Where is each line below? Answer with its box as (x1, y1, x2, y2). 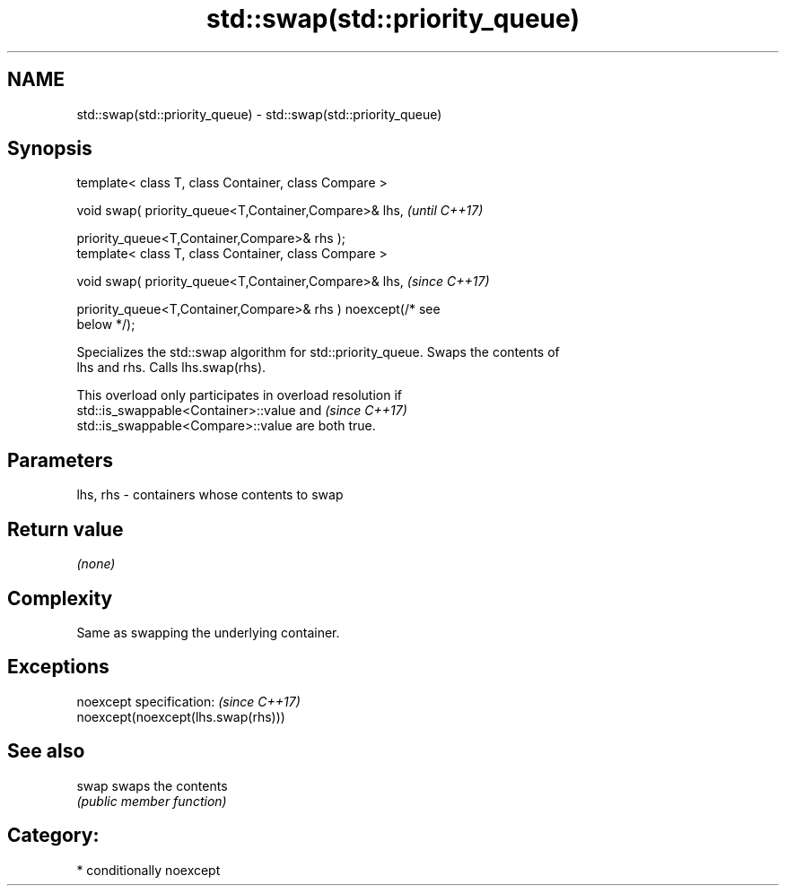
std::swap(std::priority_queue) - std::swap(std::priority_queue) (76, 106, 442, 122)
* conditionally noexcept (76, 862, 221, 878)
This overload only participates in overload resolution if (76, 387, 402, 403)
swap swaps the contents (76, 777, 228, 793)
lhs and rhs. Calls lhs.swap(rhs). (76, 360, 266, 376)
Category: (7, 824, 100, 847)
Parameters (7, 448, 113, 472)
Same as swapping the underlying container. (76, 624, 340, 640)
